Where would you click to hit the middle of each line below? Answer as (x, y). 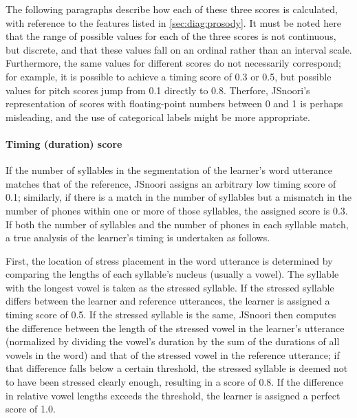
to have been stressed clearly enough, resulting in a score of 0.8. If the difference (174, 382)
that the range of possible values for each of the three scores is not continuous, (171, 36)
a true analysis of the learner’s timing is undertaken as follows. (138, 238)
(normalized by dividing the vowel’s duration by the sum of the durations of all (173, 341)
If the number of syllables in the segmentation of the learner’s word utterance (169, 170)
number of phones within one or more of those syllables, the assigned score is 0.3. (177, 210)
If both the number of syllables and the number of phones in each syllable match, (177, 224)
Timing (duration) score (64, 143)
